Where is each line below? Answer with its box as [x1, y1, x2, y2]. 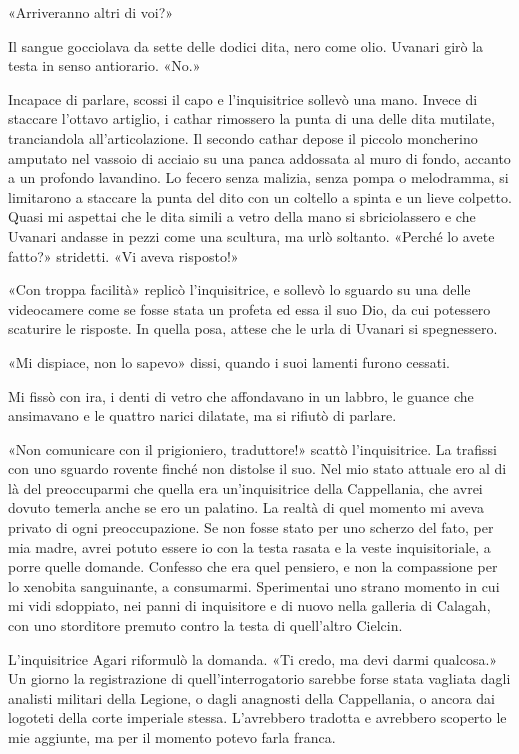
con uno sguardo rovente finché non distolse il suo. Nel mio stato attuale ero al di [8, 458, 507, 479]
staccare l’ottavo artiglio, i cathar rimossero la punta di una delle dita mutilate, [8, 108, 495, 129]
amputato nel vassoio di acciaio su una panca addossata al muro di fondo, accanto [8, 147, 511, 168]
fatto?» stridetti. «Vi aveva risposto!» [8, 245, 239, 266]
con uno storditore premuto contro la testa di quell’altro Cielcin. [8, 615, 403, 636]
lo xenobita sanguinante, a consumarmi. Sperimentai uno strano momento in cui [8, 575, 500, 596]
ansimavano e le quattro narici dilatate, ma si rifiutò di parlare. [8, 405, 397, 426]
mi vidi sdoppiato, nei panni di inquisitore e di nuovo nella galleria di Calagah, [8, 595, 491, 616]
